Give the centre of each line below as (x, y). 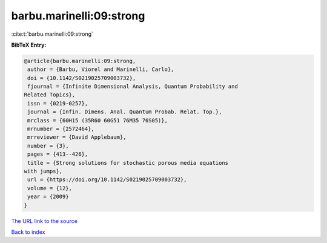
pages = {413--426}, (58, 154)
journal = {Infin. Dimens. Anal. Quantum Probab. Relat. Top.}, (125, 112)
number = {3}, (48, 146)
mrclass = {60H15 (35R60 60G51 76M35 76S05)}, (97, 120)
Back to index (28, 232)
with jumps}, (43, 171)
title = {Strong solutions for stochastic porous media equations (128, 163)
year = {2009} (48, 197)
